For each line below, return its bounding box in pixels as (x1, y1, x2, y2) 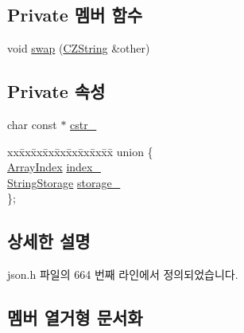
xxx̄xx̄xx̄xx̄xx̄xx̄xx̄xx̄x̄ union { (7, 143, 153, 159)
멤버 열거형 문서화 (7, 305, 143, 330)
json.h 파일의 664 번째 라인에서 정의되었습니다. (7, 266, 238, 283)
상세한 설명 (7, 229, 91, 253)
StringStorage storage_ (7, 174, 121, 190)
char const (7, 116, 57, 132)
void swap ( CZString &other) (7, 40, 150, 57)
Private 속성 (7, 79, 106, 104)
